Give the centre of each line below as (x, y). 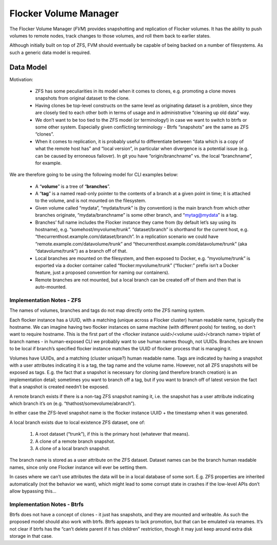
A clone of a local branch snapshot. (73, 448)
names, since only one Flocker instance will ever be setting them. (78, 467)
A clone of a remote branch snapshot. (75, 441)
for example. (48, 163)
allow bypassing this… (33, 491)
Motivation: (21, 79)
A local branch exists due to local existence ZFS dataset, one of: (77, 422)
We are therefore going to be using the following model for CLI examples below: (94, 175)
